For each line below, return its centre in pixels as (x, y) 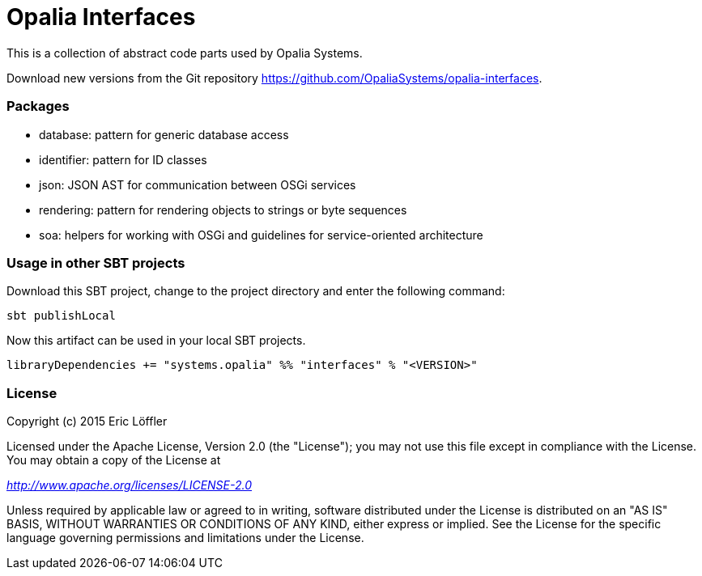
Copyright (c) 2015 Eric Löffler (87, 421)
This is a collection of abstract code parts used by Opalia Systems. (185, 53)
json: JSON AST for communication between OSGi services (198, 184)
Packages (38, 106)
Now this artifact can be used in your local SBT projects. (156, 341)
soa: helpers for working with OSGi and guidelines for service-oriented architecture (261, 235)
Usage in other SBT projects (96, 263)
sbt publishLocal (61, 316)
